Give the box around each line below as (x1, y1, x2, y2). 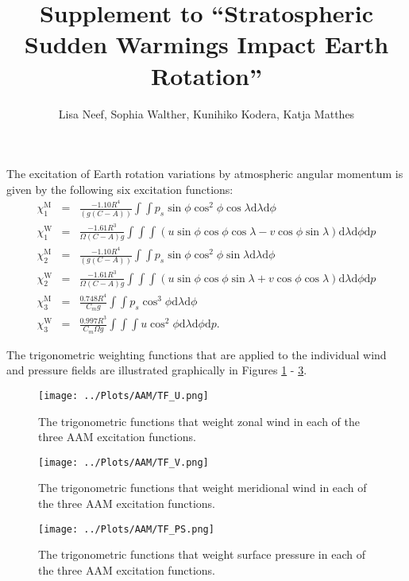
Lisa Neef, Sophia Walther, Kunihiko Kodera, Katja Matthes (58, 105, 355, 122)
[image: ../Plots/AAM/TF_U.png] (38, 389, 209, 401)
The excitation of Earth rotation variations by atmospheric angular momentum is (6, 165, 403, 182)
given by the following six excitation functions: (6, 180, 233, 197)
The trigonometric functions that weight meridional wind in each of (38, 479, 367, 496)
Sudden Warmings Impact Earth (24, 28, 389, 60)
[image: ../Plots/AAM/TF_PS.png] (38, 523, 214, 535)
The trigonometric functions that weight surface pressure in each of (38, 546, 365, 563)
